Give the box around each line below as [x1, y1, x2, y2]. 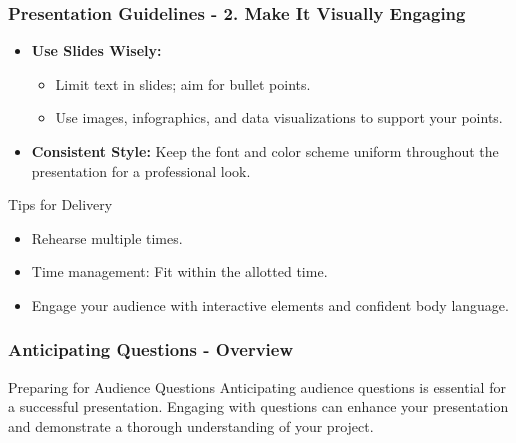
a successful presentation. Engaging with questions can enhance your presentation [8, 396, 509, 417]
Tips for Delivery [8, 194, 113, 215]
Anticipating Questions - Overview [8, 337, 294, 362]
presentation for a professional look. [31, 160, 251, 181]
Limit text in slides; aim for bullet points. [55, 73, 311, 94]
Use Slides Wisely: [31, 40, 162, 61]
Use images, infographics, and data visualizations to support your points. [55, 107, 503, 128]
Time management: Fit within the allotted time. [31, 261, 328, 282]
